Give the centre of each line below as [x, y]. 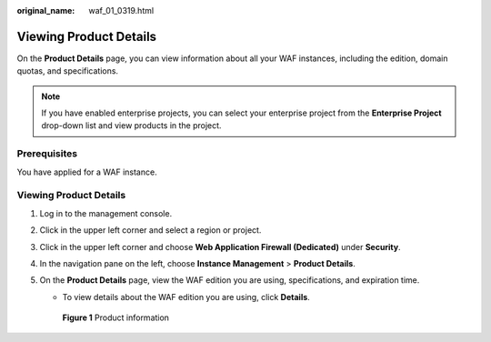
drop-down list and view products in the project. [131, 126]
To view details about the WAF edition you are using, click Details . [186, 297]
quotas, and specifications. [67, 71]
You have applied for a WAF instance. [87, 172]
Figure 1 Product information [116, 317]
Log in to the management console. [106, 213]
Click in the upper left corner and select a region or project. [150, 230]
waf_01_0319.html [121, 10]
